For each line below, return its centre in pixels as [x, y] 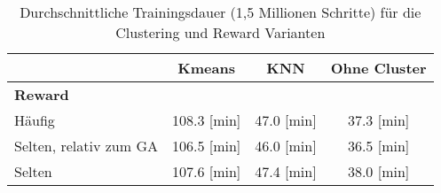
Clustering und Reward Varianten [220, 32]
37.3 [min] [378, 120]
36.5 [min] [378, 146]
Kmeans [206, 68]
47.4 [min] [286, 171]
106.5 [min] [206, 146]
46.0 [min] [286, 146]
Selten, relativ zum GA [86, 146]
